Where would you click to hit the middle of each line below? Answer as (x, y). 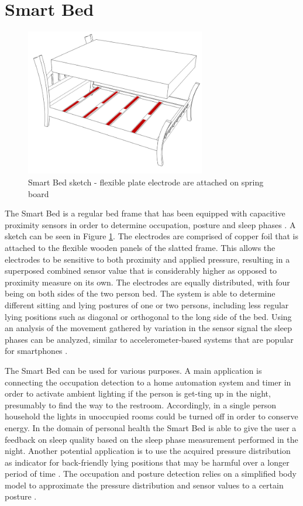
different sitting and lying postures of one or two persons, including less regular (147, 304)
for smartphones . (36, 351)
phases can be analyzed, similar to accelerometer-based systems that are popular (149, 339)
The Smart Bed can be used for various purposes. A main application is (133, 370)
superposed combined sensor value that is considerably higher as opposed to (141, 271)
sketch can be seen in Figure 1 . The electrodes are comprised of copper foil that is (152, 236)
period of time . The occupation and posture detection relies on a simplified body (151, 474)
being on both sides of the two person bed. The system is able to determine (140, 293)
